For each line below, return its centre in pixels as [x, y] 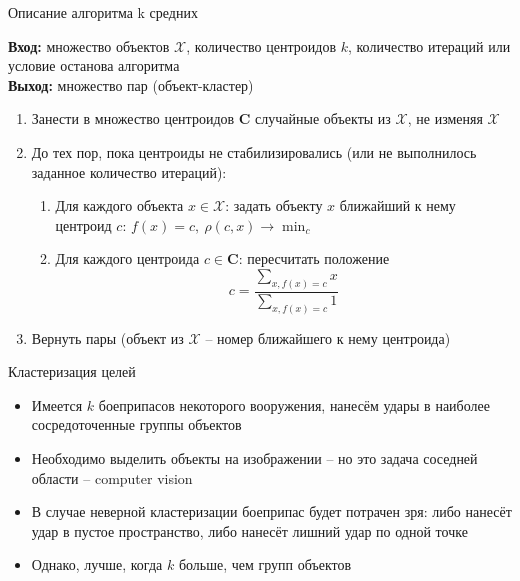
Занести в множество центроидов [133, 118]
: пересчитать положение [314, 258]
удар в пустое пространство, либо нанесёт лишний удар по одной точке [249, 530]
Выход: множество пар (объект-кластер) [131, 84]
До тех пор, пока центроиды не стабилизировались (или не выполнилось [254, 151]
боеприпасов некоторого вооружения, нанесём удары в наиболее [294, 404]
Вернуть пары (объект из [107, 337]
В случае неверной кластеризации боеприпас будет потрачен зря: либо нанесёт [271, 511]
